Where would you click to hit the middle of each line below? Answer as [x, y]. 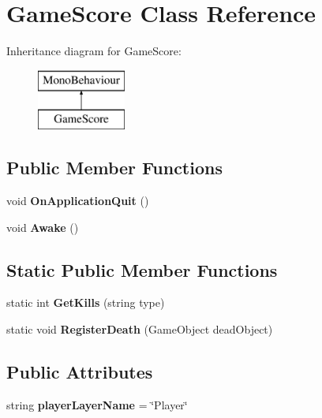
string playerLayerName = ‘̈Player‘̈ [97, 404]
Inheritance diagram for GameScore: [94, 51]
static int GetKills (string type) [86, 302]
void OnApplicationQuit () [78, 201]
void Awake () [43, 227]
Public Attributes [80, 372]
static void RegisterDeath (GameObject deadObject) [140, 329]
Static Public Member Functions [142, 269]
